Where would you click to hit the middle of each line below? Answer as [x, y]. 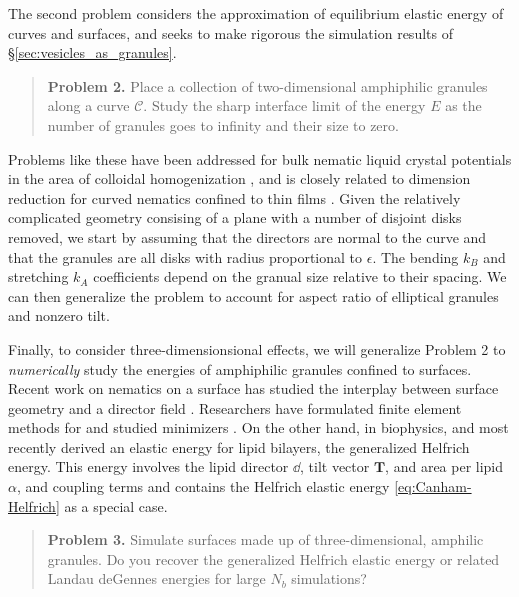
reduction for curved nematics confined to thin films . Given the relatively [234, 197]
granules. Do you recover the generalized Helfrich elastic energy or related [273, 558]
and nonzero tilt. [59, 315]
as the [463, 105]
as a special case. [116, 505]
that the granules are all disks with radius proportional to [185, 256]
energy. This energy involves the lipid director [148, 466]
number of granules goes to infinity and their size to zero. [223, 124]
